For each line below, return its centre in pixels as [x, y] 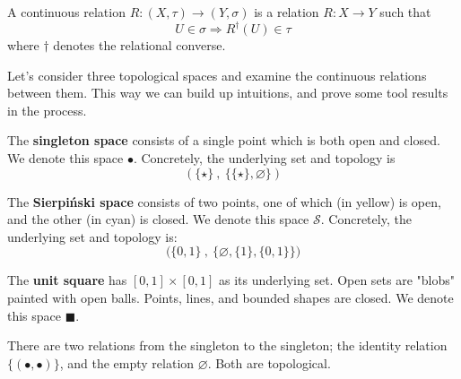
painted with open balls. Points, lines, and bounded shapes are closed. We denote [230, 298]
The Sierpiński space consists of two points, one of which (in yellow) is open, [224, 201]
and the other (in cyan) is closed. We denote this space [158, 219]
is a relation [287, 12]
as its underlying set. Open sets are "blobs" [337, 280]
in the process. [47, 110]
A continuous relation [66, 12]
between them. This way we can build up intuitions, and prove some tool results [228, 93]
